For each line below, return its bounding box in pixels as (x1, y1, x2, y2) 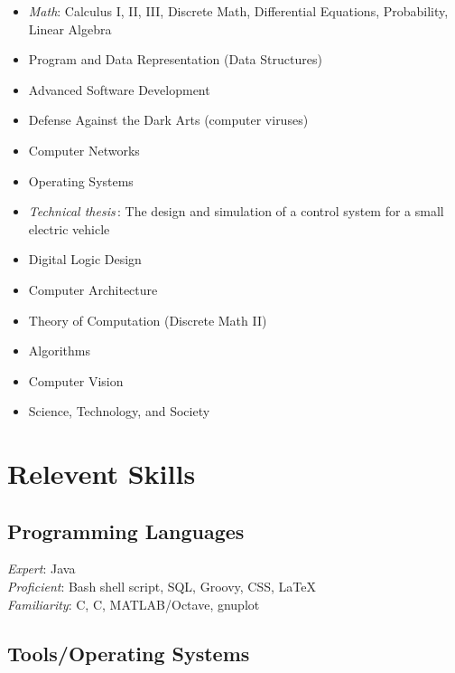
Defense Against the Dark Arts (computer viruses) (28, 110, 309, 129)
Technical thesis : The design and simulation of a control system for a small (28, 202, 444, 221)
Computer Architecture (28, 280, 158, 299)
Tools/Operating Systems (7, 639, 250, 667)
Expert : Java (7, 559, 76, 578)
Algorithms (28, 341, 90, 360)
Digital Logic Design (28, 250, 142, 269)
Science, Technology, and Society (28, 402, 210, 421)
